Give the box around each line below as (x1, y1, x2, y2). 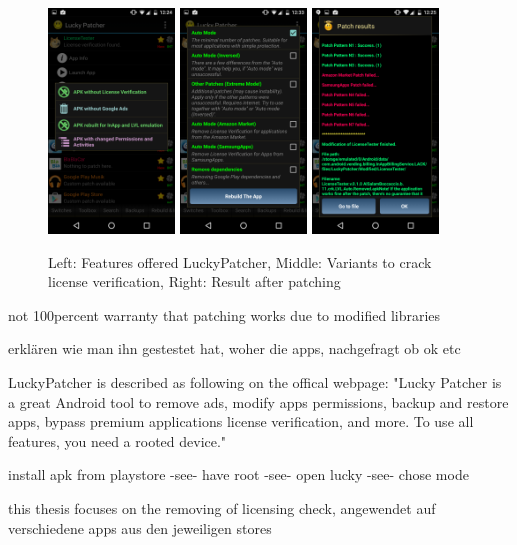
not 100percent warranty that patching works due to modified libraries (8, 304, 441, 325)
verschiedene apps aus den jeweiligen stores (8, 517, 272, 538)
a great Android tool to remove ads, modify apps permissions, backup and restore (8, 391, 509, 412)
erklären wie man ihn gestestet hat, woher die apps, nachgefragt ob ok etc (8, 338, 461, 359)
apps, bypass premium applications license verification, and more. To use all (8, 411, 474, 432)
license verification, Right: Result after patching (48, 271, 341, 292)
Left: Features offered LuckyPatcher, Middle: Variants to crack (48, 251, 432, 272)
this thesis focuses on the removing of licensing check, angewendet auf (8, 498, 436, 519)
